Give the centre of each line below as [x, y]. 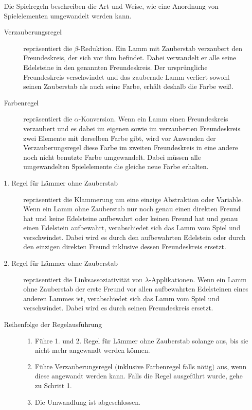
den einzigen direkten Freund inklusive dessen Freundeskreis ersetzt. [125, 247]
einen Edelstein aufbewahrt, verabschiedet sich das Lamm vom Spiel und [132, 228]
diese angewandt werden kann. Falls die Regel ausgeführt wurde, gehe [139, 376]
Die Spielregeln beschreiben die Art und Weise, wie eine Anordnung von [111, 6]
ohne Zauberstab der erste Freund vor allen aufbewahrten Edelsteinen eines [136, 289]
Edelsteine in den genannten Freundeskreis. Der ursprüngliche [116, 67]
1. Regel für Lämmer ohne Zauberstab [61, 182]
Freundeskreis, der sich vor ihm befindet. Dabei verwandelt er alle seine [130, 58]
